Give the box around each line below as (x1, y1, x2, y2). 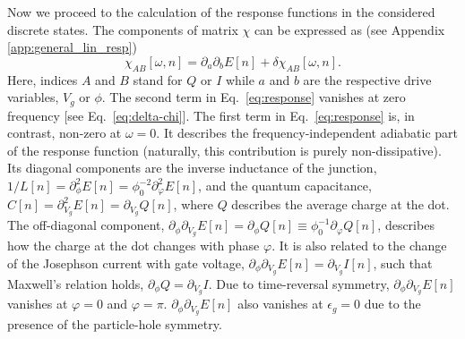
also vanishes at (237, 294, 323, 313)
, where (173, 195, 213, 214)
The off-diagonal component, (7, 216, 165, 234)
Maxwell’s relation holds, (7, 274, 144, 292)
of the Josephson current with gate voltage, (7, 253, 245, 272)
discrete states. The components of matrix (7, 20, 238, 38)
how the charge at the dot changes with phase (7, 236, 260, 255)
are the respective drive (303, 70, 432, 89)
